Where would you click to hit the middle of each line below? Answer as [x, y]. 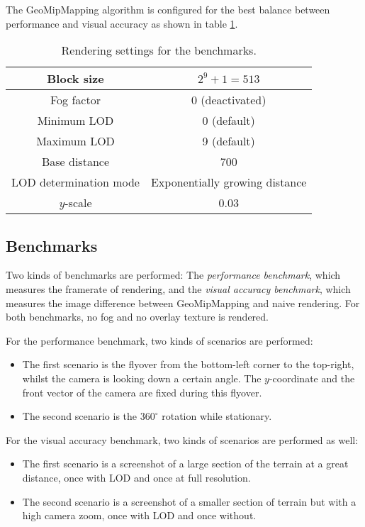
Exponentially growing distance [229, 182]
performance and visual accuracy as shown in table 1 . [122, 23]
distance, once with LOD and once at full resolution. [136, 477]
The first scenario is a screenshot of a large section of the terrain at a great [185, 464]
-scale [78, 203]
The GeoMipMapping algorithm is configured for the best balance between [168, 9]
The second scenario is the [80, 416]
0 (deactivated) [229, 100]
